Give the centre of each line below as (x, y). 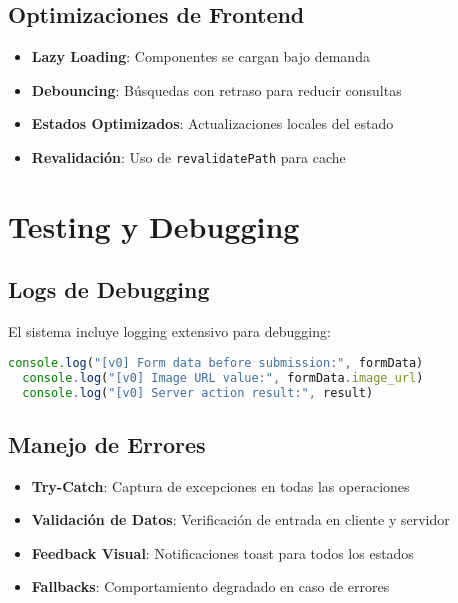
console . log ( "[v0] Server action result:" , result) (198, 392)
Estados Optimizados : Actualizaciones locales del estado (212, 123)
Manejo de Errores (107, 443)
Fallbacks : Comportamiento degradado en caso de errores (210, 586)
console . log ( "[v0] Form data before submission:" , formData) (216, 362)
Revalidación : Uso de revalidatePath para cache (188, 156)
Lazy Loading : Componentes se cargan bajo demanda (200, 56)
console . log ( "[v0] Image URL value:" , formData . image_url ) (223, 377)
